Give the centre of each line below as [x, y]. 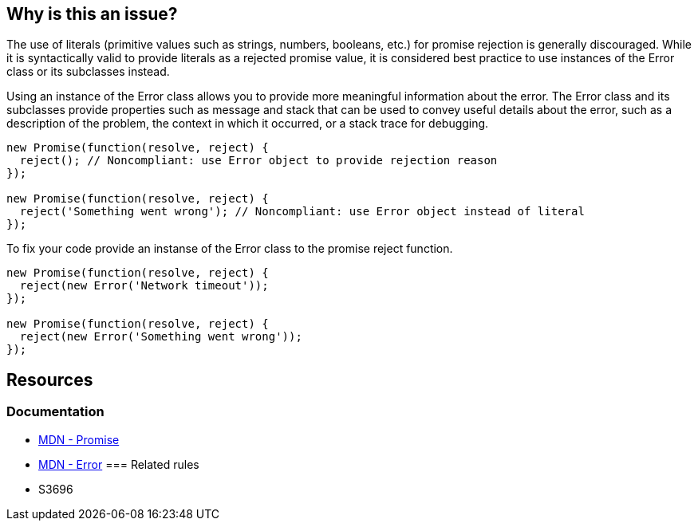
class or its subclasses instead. [88, 72]
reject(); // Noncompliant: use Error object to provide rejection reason [258, 161]
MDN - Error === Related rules [119, 464]
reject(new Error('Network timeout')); [144, 286]
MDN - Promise [79, 439]
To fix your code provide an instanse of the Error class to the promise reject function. [230, 249]
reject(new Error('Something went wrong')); [161, 337]
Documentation [55, 412]
